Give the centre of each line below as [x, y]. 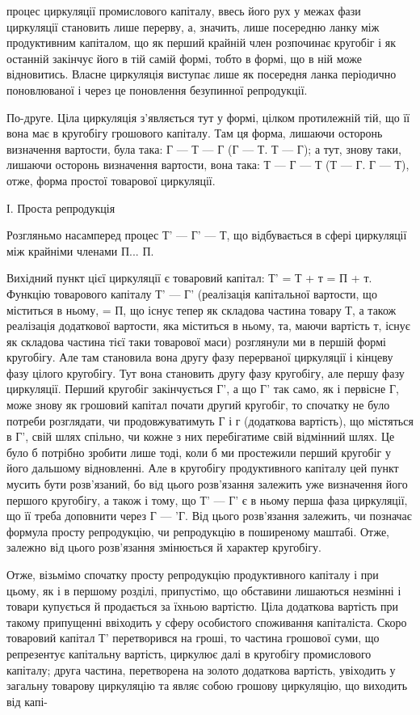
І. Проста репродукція [61, 207]
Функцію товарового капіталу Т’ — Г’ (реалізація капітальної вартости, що [192, 293]
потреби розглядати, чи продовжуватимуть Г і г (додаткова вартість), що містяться [210, 420]
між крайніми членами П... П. [80, 250]
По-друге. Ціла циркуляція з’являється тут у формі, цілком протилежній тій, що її [208, 117]
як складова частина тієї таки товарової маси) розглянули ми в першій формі [196, 341]
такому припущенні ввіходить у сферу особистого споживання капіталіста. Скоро [207, 622]
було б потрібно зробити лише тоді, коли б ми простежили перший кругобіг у [199, 452]
